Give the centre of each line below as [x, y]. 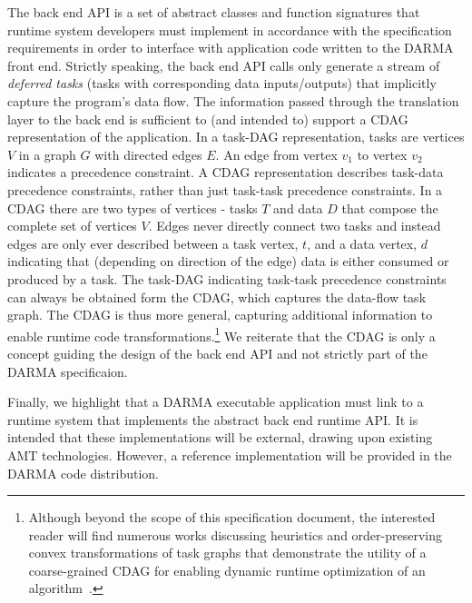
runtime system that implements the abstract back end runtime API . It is [213, 419]
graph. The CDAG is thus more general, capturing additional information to [220, 315]
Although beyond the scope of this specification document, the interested [232, 517]
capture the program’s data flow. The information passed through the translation [233, 100]
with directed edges [148, 154]
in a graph [47, 154]
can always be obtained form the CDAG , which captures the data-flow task [217, 297]
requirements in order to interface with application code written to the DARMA [231, 48]
